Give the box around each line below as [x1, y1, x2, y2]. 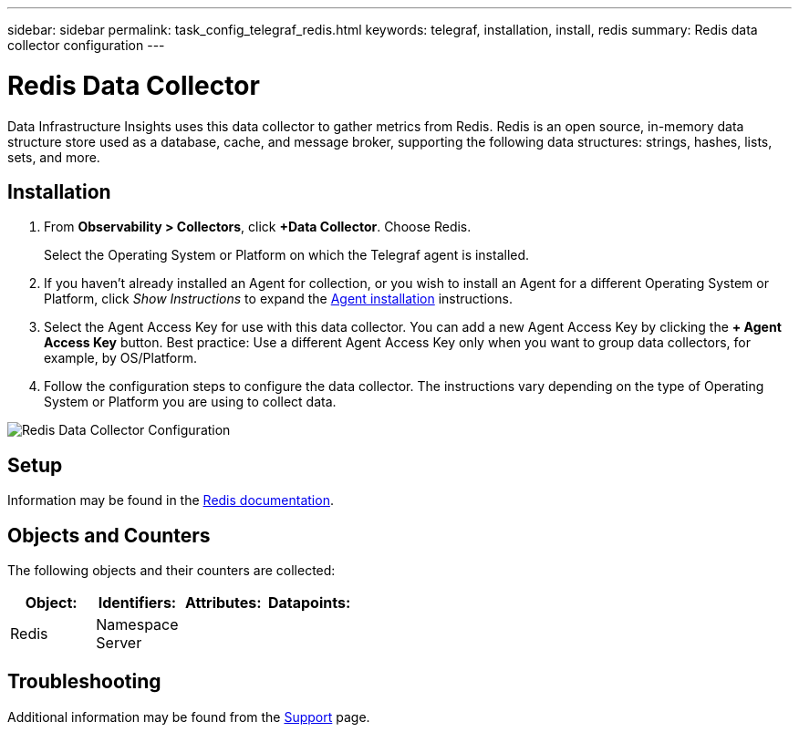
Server [96, 634, 142, 653]
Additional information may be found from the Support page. [7, 708, 370, 725]
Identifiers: [98, 593, 177, 613]
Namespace [96, 615, 179, 634]
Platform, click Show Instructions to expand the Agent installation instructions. [44, 291, 513, 307]
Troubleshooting [7, 670, 161, 694]
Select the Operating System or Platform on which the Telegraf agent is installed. [44, 247, 530, 263]
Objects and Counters [7, 523, 211, 547]
